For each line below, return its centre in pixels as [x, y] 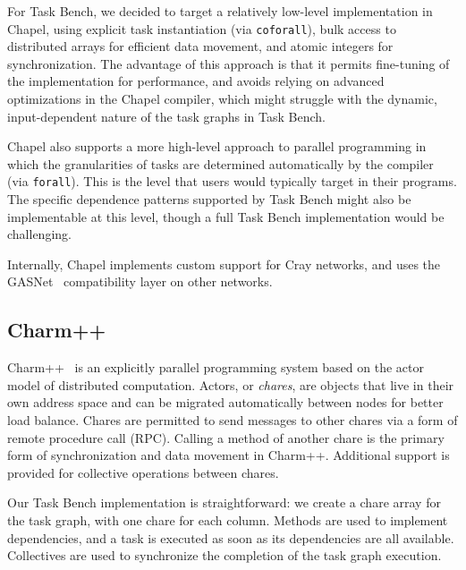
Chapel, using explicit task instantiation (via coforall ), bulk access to [202, 28]
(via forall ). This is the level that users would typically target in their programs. [232, 181]
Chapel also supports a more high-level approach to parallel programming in [217, 146]
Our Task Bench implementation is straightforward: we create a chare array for [224, 502]
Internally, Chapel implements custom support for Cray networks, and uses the [224, 264]
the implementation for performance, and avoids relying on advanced [196, 81]
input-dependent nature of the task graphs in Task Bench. [166, 116]
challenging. [39, 234]
